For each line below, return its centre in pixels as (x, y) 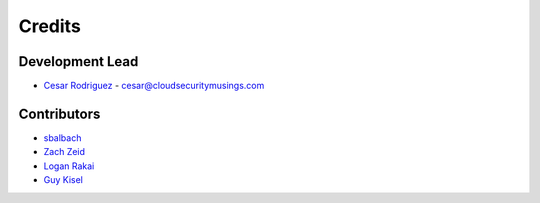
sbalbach (62, 137)
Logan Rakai (69, 166)
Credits (50, 26)
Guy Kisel (63, 180)
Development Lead (78, 61)
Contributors (59, 113)
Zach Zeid (64, 152)
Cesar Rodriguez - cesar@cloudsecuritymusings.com (154, 86)
